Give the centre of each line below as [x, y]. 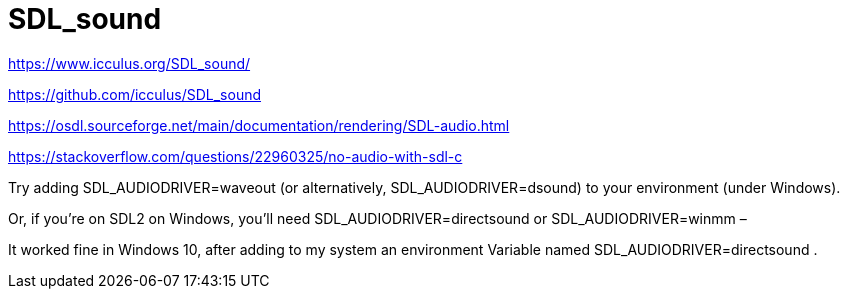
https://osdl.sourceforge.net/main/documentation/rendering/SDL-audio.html [259, 125]
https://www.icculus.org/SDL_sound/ [129, 63]
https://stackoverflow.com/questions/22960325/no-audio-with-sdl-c [235, 156]
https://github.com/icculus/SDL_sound [135, 94]
